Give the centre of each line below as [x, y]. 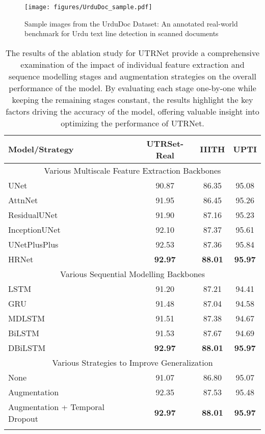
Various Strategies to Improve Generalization [132, 362]
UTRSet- [165, 143]
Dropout [23, 418]
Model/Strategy [41, 149]
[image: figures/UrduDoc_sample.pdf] [88, 7]
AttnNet [23, 200]
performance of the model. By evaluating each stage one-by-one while [132, 88]
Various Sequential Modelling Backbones [132, 274]
